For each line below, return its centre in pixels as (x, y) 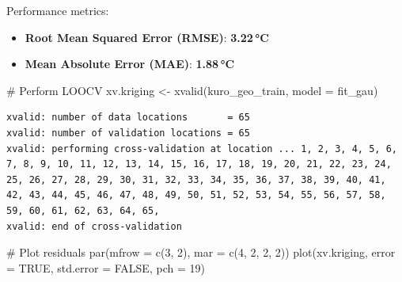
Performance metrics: (58, 10)
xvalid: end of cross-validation (94, 226)
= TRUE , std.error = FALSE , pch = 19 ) (106, 267)
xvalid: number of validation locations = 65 (128, 133)
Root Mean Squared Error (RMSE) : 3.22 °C (147, 37)
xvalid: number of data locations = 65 (128, 118)
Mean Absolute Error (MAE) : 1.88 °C (130, 64)
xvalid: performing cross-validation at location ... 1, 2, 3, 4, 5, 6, (202, 149)
